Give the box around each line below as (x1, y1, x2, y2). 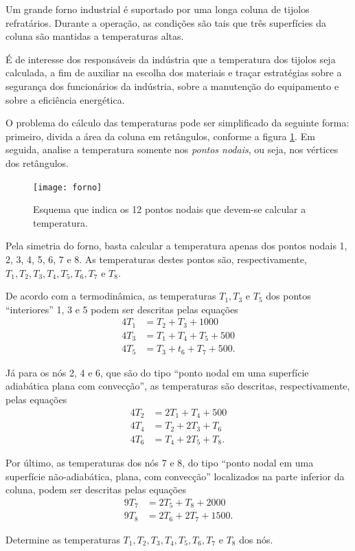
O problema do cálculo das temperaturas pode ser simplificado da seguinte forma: (5, 115, 350, 130)
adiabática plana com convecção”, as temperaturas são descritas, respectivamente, (5, 379, 350, 393)
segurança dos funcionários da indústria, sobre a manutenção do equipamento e (5, 78, 339, 93)
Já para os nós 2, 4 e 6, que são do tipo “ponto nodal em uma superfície (5, 365, 309, 379)
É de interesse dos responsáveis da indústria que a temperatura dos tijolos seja (5, 52, 336, 66)
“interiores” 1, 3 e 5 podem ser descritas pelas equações (5, 302, 238, 316)
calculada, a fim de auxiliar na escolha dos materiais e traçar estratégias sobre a (5, 65, 342, 80)
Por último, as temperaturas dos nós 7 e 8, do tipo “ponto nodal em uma (5, 456, 314, 470)
